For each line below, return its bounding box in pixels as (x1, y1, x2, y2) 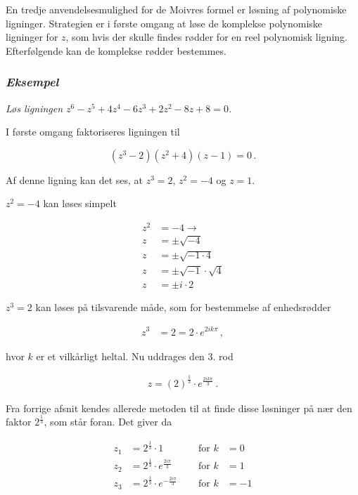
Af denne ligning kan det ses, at (6, 172, 143, 187)
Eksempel (6, 73, 59, 91)
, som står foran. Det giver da (44, 414, 172, 429)
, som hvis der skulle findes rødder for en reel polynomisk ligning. (65, 29, 347, 44)
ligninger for (6, 29, 58, 44)
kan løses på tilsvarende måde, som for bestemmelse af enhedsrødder (35, 299, 331, 314)
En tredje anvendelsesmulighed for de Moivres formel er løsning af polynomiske (6, 2, 347, 16)
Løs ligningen (6, 100, 63, 115)
